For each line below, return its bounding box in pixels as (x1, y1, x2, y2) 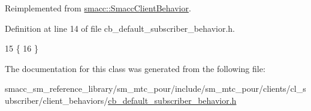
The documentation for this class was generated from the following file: (5, 62, 265, 74)
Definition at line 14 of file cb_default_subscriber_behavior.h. (5, 22, 235, 34)
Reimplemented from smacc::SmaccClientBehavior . (5, 2, 191, 14)
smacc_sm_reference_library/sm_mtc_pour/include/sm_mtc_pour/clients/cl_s (5, 82, 306, 95)
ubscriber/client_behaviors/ (5, 94, 108, 106)
